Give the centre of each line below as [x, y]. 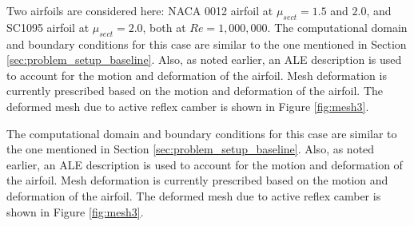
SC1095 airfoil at [48, 27]
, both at [164, 27]
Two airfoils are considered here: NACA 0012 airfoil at [140, 10]
